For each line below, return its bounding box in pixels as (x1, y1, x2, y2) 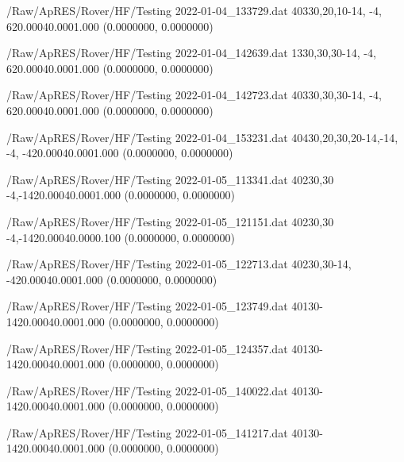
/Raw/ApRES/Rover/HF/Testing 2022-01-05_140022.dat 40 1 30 (6, 382, 320, 398)
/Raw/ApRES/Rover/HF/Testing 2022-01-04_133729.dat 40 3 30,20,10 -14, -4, (6, 2, 382, 18)
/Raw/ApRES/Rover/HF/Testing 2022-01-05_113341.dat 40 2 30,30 (6, 171, 334, 187)
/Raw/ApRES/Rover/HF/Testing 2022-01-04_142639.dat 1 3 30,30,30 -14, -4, (6, 44, 376, 61)
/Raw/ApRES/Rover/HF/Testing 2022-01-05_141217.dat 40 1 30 (6, 424, 320, 441)
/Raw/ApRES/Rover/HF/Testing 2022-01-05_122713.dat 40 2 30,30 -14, (6, 256, 352, 272)
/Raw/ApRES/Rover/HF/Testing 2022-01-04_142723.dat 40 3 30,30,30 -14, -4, (6, 87, 382, 103)
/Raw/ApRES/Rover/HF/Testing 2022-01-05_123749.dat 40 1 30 (6, 298, 320, 314)
